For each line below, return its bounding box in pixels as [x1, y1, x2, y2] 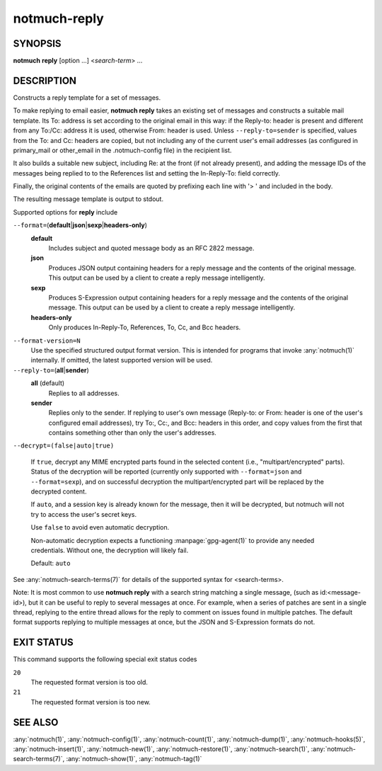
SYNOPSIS [13, 38, 62, 50]
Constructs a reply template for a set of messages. [13, 93, 161, 102]
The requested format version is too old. [30, 678, 149, 687]
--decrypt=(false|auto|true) [13, 442, 115, 450]
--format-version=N [13, 336, 81, 345]
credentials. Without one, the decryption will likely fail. [30, 546, 189, 554]
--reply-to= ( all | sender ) [13, 365, 90, 375]
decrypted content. [30, 487, 87, 496]
